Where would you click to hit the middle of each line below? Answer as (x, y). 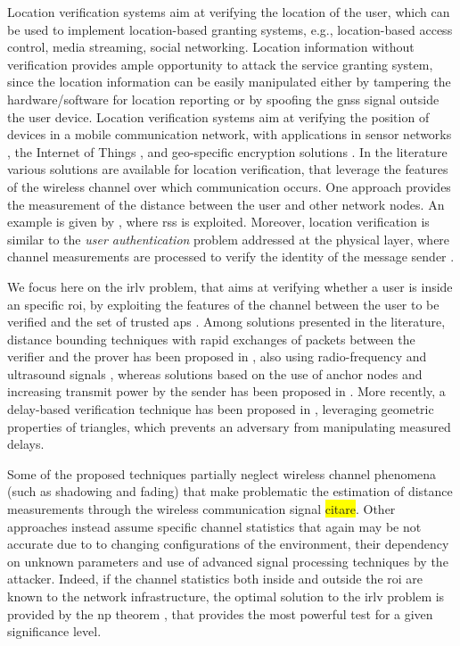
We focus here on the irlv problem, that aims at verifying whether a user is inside (230, 286)
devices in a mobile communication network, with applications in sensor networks (230, 134)
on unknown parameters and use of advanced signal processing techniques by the (228, 561)
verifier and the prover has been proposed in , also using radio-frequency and (217, 356)
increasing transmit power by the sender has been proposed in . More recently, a (226, 391)
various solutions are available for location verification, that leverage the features (228, 169)
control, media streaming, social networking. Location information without (211, 47)
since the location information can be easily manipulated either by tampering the (229, 82)
